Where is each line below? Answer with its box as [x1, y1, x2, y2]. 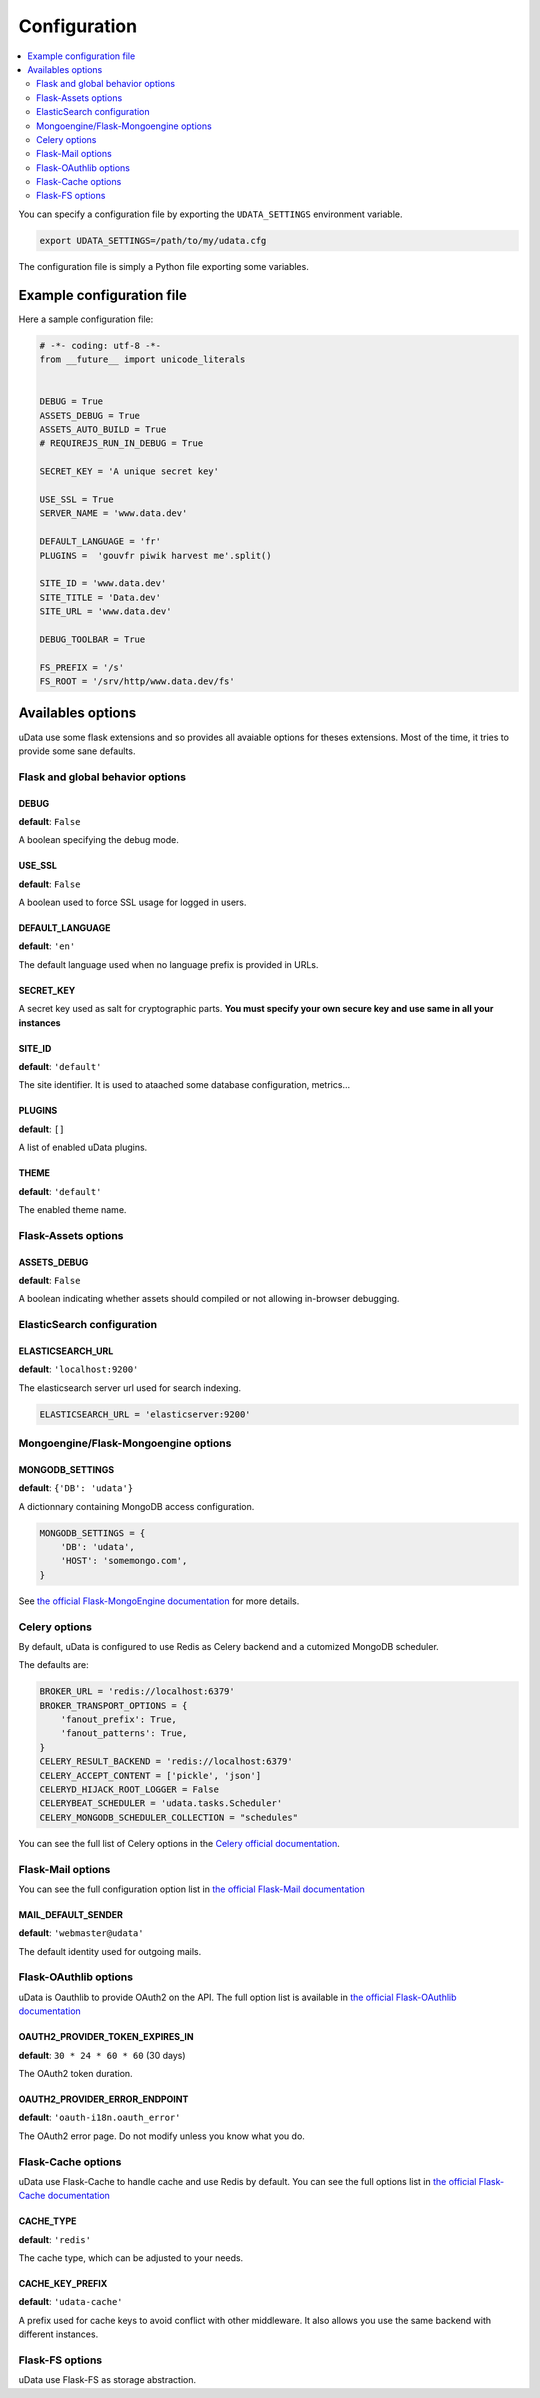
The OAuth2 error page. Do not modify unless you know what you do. [18, 2130, 305, 2142]
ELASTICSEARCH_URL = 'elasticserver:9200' [39, 1408, 251, 1420]
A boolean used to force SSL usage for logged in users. [18, 896, 247, 909]
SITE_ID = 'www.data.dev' [39, 578, 167, 589]
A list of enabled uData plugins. [18, 1141, 148, 1154]
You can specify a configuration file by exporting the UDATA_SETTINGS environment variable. [18, 208, 404, 220]
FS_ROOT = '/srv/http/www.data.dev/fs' [39, 676, 235, 687]
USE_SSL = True [39, 494, 114, 505]
